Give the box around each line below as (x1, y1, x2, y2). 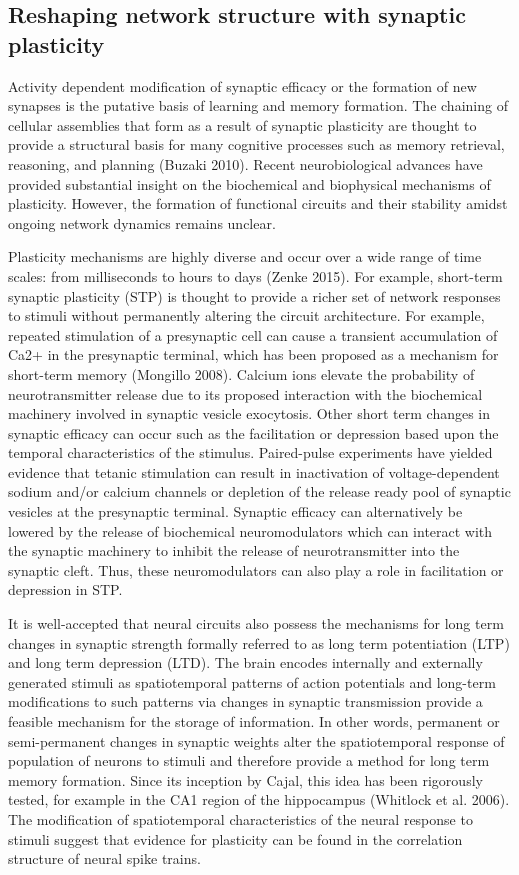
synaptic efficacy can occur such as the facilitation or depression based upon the (8, 422, 499, 443)
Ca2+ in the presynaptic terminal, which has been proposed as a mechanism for (8, 344, 499, 365)
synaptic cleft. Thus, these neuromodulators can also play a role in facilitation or (8, 559, 504, 580)
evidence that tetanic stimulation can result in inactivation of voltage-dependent (8, 461, 500, 482)
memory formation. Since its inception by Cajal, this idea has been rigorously (8, 769, 483, 790)
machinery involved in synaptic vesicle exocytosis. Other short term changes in (8, 403, 491, 424)
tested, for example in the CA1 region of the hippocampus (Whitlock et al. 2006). (8, 789, 510, 810)
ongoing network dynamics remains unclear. (8, 212, 276, 233)
